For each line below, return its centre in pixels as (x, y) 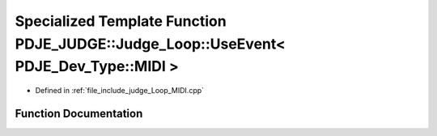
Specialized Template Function (121, 21)
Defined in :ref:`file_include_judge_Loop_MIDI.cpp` (120, 91)
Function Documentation (79, 113)
